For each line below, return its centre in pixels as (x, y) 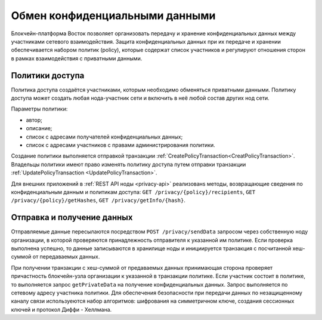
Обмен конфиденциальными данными (113, 16)
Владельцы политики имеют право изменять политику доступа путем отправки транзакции (129, 164)
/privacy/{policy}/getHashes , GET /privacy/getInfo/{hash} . (98, 201)
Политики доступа (48, 76)
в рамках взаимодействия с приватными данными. (77, 58)
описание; (39, 128)
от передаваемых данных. (66, 257)
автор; (34, 120)
